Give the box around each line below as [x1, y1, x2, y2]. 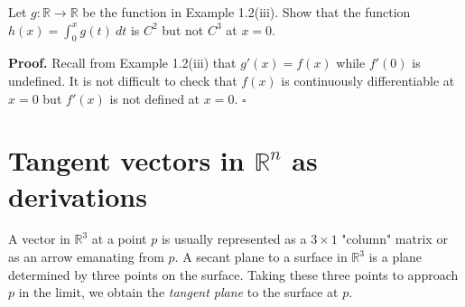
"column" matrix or [341, 229, 448, 248]
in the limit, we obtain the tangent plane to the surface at [18, 283, 339, 302]
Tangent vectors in [8, 142, 245, 179]
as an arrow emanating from [8, 247, 164, 266]
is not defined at [109, 88, 200, 107]
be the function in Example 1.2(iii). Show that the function [82, 3, 411, 21]
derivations [8, 177, 147, 214]
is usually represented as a [161, 229, 307, 248]
